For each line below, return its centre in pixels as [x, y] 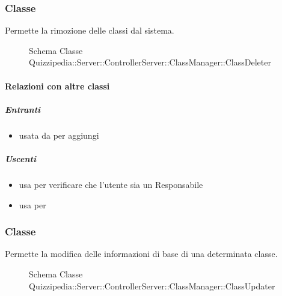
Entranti [23, 109]
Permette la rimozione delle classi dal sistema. [90, 30]
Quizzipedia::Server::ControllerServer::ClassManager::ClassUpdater [152, 285]
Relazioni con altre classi [57, 86]
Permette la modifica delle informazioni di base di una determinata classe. [141, 254]
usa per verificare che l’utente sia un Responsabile [111, 184]
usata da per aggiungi [59, 135]
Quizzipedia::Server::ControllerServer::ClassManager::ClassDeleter [150, 62]
